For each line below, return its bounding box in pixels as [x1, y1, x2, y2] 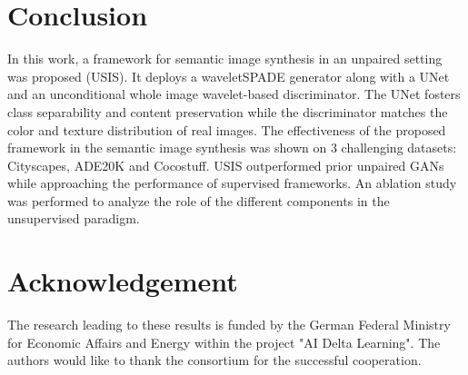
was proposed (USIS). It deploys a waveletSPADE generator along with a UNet [7, 66, 450, 85]
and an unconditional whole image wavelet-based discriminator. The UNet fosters [7, 84, 461, 104]
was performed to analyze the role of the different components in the [7, 191, 390, 210]
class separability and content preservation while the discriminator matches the [7, 102, 448, 121]
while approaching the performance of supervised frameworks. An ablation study [7, 173, 457, 192]
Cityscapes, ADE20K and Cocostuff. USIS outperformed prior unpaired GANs [7, 155, 444, 174]
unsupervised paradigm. [7, 209, 140, 228]
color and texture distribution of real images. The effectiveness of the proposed [7, 120, 446, 139]
